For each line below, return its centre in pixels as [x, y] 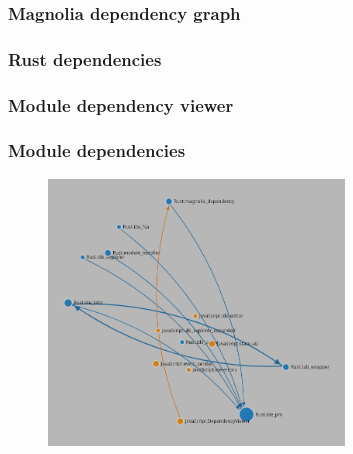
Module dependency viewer [121, 104]
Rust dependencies [85, 58]
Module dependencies [97, 150]
